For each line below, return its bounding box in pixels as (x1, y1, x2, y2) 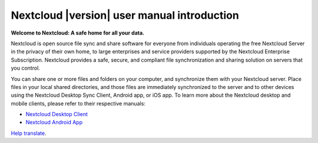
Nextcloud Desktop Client (25, 111, 88, 118)
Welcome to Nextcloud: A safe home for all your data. (11, 29, 145, 36)
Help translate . (11, 130, 47, 137)
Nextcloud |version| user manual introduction (11, 9, 240, 22)
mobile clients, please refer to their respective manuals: (11, 100, 145, 107)
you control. (11, 64, 41, 71)
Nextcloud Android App (25, 119, 82, 126)
